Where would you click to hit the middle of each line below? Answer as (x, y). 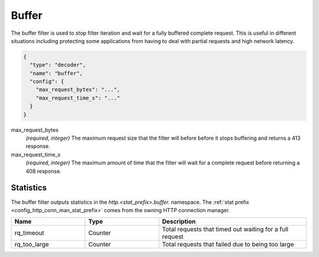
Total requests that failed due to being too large (228, 245)
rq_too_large (32, 245)
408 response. (43, 171)
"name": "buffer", (56, 73)
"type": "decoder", (58, 65)
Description (179, 222)
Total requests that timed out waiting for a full (225, 229)
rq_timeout (29, 233)
